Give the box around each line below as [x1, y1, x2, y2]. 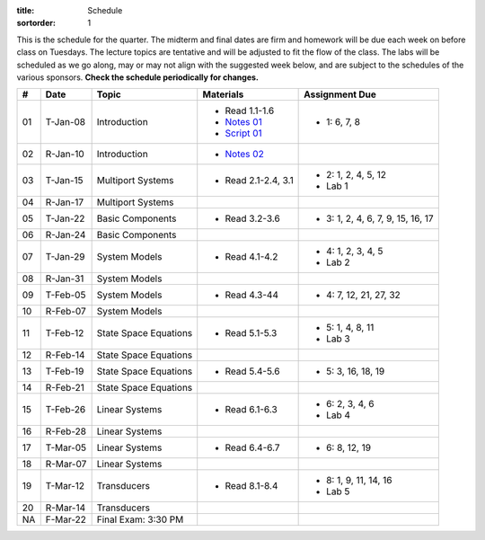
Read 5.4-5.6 [225, 365, 280, 377]
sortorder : [16, 18, 56, 29]
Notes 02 [225, 148, 264, 161]
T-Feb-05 [45, 288, 86, 301]
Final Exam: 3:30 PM [96, 513, 184, 526]
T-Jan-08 [45, 116, 85, 128]
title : [16, 5, 35, 15]
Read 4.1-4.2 [225, 251, 278, 263]
